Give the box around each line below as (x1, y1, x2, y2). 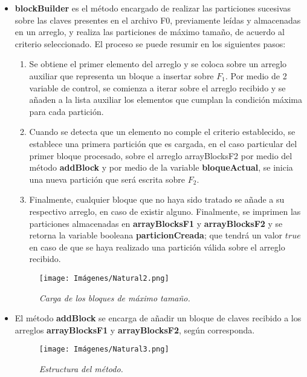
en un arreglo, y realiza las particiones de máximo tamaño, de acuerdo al (15, 25, 285, 38)
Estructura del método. (39, 362, 123, 375)
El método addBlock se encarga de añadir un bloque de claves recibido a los (15, 312, 302, 324)
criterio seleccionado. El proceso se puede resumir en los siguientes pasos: (15, 37, 286, 50)
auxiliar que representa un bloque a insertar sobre (29, 69, 214, 82)
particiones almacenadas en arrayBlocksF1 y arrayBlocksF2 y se (29, 217, 283, 229)
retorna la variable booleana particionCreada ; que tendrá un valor (29, 229, 283, 241)
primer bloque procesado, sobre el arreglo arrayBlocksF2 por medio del (29, 149, 292, 162)
